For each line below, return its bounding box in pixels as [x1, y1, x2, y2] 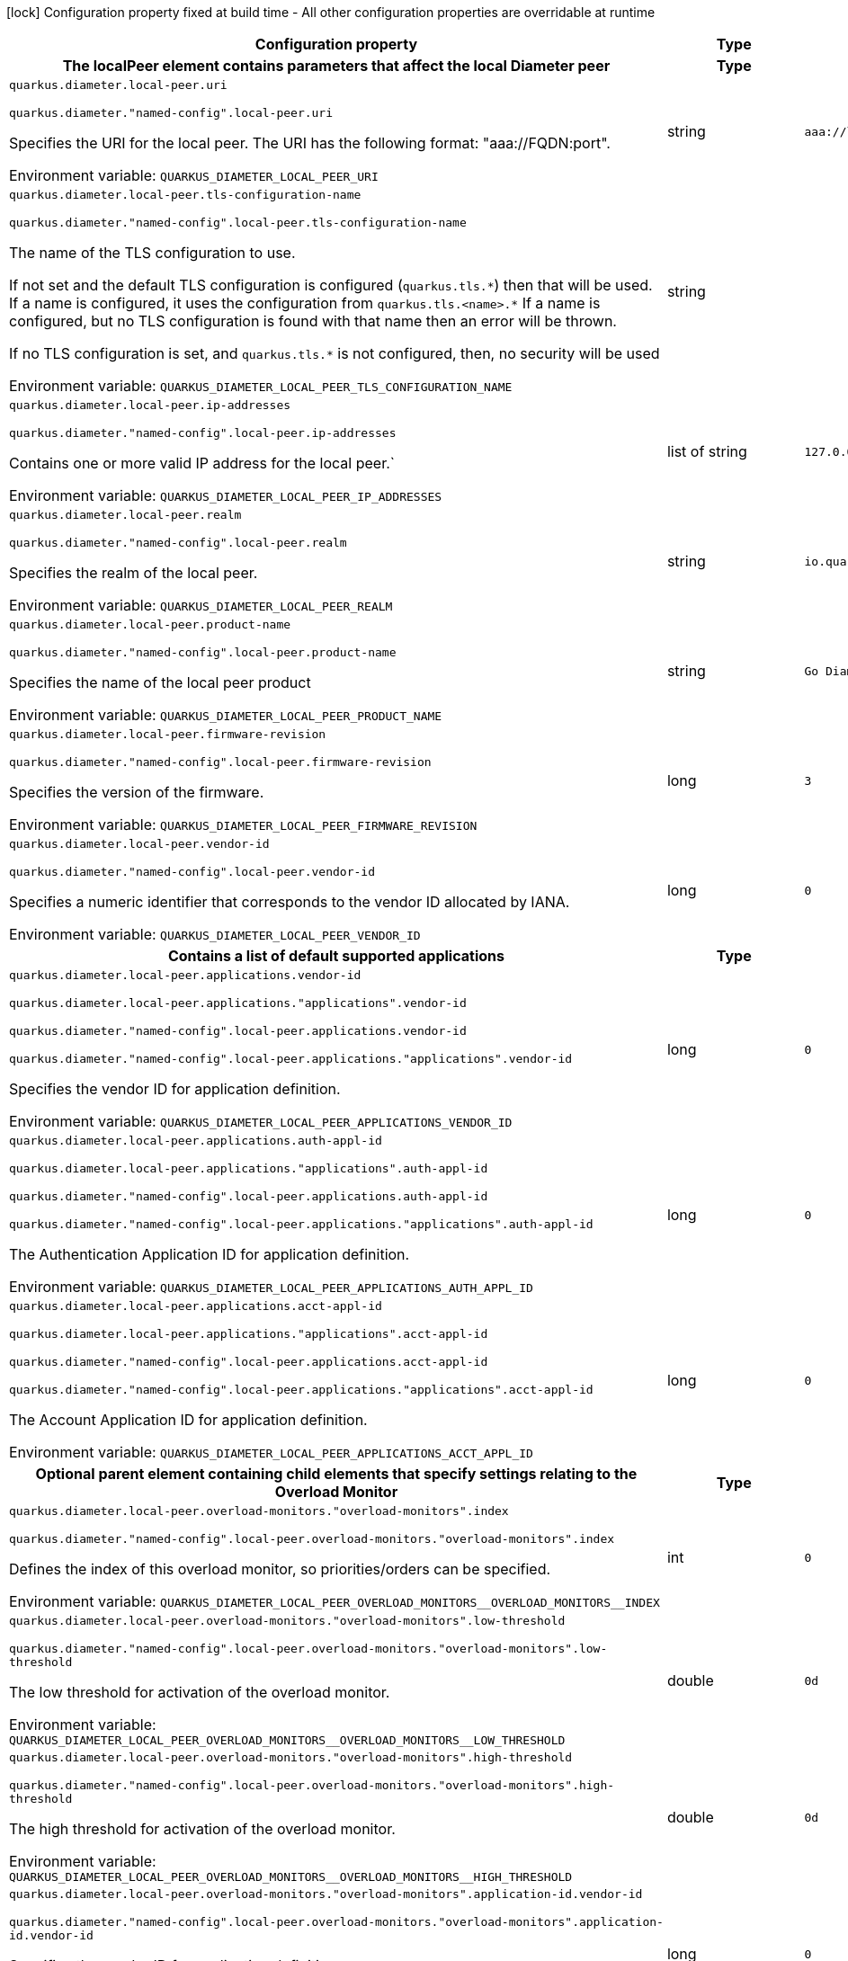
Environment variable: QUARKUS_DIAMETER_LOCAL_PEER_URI [9, 166, 379, 184]
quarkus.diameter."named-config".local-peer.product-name [9, 646, 397, 659]
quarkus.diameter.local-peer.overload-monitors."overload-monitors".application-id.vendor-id [9, 1887, 643, 1901]
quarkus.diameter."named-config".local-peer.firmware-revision [9, 755, 432, 769]
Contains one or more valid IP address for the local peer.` [9, 454, 395, 472]
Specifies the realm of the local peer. [9, 564, 258, 582]
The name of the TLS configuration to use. [9, 244, 296, 262]
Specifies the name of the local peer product [9, 673, 311, 691]
